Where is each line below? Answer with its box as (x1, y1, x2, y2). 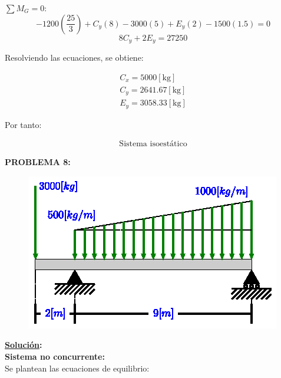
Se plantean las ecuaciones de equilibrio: (5, 361, 150, 374)
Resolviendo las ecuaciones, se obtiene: (5, 51, 144, 64)
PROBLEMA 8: (5, 156, 71, 168)
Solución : (5, 338, 42, 351)
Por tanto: (5, 118, 42, 130)
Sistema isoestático (119, 140, 187, 149)
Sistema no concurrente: (5, 350, 105, 363)
